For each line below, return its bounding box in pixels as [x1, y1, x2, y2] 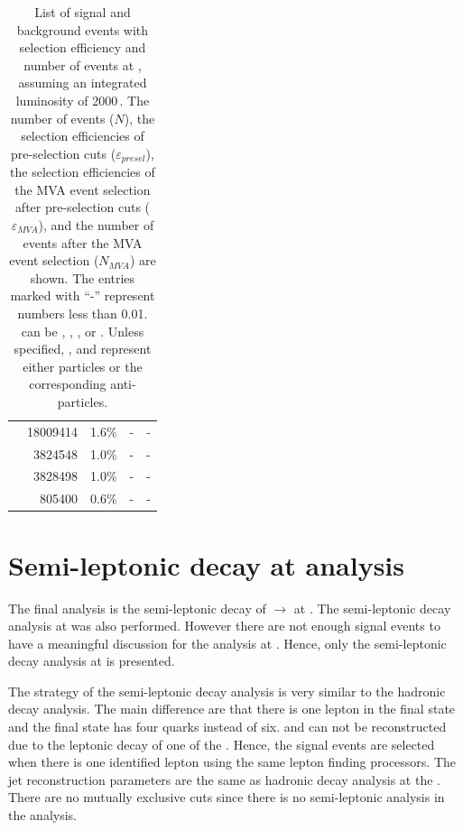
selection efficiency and [19, 38, 146, 57]
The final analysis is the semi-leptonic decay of [8, 598, 266, 617]
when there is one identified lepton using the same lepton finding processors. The [8, 752, 457, 771]
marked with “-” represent [10, 286, 155, 305]
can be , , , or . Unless [21, 321, 144, 340]
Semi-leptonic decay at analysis [8, 546, 404, 583]
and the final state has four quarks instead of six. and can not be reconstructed [8, 717, 447, 736]
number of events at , [23, 55, 142, 74]
